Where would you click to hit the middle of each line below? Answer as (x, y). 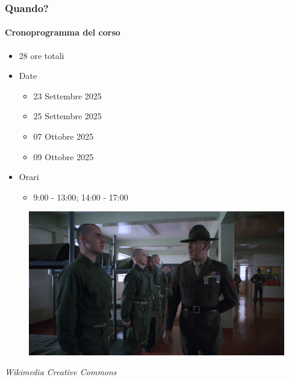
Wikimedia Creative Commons (61, 372)
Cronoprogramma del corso (63, 32)
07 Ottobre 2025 (64, 136)
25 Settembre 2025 (67, 116)
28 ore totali (42, 55)
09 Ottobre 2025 (64, 156)
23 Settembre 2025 (67, 95)
